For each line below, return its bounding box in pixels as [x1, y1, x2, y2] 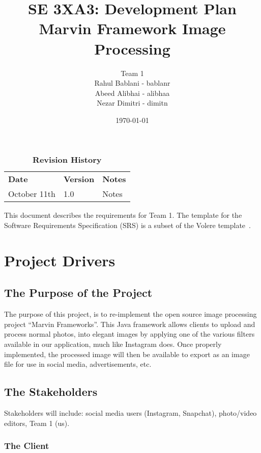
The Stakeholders [4, 384, 98, 399]
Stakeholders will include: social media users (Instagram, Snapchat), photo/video [4, 408, 257, 418]
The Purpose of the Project [4, 285, 153, 300]
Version [63, 173, 95, 185]
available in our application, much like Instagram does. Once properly [4, 339, 222, 349]
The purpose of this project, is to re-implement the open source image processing [4, 309, 257, 319]
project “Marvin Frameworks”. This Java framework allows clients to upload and [4, 318, 255, 329]
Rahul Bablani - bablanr [94, 78, 170, 88]
